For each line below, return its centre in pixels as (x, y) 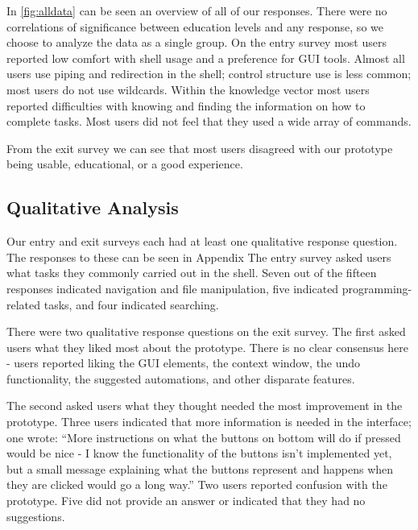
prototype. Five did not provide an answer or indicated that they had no (186, 501)
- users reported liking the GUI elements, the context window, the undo (184, 363)
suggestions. (36, 516)
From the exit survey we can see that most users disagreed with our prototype (200, 148)
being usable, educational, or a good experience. (125, 164)
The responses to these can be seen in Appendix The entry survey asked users (199, 257)
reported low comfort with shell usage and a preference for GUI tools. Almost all (206, 58)
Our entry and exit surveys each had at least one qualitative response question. (202, 241)
